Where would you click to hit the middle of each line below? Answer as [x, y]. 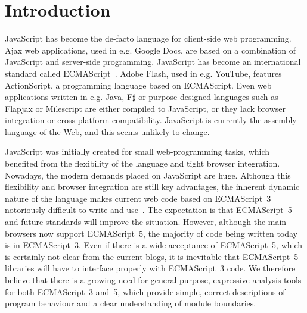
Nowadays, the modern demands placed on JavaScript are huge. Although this [148, 175]
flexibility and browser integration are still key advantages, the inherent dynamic [152, 187]
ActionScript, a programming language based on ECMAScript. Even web [138, 85]
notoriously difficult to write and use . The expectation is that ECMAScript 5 [148, 210]
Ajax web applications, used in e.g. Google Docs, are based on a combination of [150, 50]
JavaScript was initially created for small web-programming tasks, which [137, 151]
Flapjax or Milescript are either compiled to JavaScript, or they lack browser [145, 108]
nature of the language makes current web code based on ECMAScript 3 [138, 198]
